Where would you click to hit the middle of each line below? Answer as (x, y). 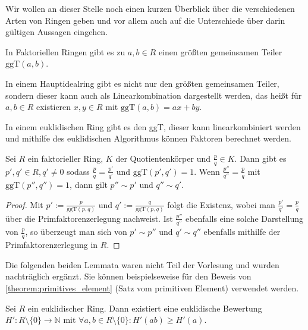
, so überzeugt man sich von (76, 232)
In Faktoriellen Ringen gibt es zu (65, 51)
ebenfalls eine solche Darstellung (244, 218)
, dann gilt (89, 185)
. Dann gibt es (260, 158)
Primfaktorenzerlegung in (52, 245)
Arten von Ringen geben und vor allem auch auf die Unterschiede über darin (145, 20)
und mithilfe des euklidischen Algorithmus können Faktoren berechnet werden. (148, 138)
